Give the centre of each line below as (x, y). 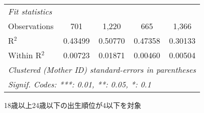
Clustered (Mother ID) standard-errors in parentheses (102, 70)
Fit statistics (30, 11)
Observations (31, 26)
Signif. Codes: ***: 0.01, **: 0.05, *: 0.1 (80, 84)
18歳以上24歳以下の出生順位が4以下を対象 (73, 105)
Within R (25, 55)
